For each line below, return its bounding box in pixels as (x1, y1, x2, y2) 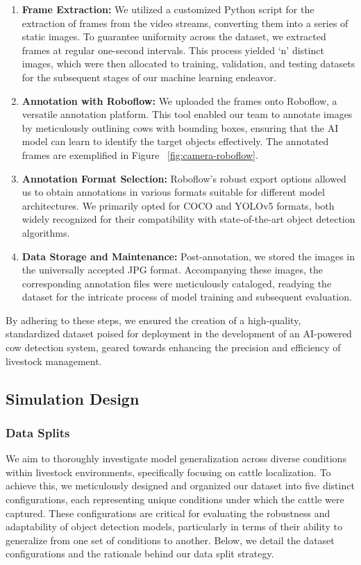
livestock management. (6, 353, 102, 368)
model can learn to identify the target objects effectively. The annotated (22, 134, 329, 149)
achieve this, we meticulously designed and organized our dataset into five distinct (6, 478, 355, 493)
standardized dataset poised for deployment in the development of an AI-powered (6, 326, 352, 341)
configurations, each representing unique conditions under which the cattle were (6, 492, 344, 507)
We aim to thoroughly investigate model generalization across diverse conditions (6, 451, 346, 466)
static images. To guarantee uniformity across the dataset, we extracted (22, 29, 326, 44)
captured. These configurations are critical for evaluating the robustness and (6, 505, 330, 520)
